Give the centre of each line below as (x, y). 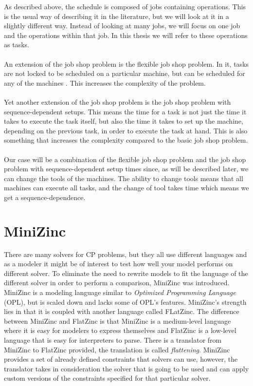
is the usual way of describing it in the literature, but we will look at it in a (117, 16)
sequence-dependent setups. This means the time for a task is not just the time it (125, 111)
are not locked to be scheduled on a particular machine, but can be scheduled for (125, 73)
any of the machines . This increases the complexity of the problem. (105, 83)
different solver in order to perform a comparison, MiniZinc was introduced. (117, 283)
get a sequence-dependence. (45, 197)
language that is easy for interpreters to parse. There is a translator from (113, 340)
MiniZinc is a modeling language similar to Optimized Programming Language (120, 292)
